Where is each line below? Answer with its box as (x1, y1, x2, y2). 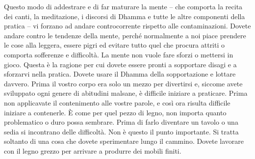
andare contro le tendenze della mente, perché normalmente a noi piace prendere (4, 30, 246, 40)
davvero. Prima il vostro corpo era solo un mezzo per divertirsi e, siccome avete (4, 78, 243, 88)
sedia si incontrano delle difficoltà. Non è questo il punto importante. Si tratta (4, 126, 239, 136)
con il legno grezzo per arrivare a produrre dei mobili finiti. (4, 145, 181, 156)
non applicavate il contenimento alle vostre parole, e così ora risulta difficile (4, 97, 230, 107)
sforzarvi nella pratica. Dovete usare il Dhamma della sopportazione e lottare (4, 69, 236, 79)
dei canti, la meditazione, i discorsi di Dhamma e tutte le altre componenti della (4, 11, 245, 21)
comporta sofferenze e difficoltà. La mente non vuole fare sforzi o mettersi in (4, 49, 233, 59)
